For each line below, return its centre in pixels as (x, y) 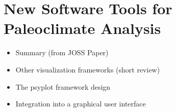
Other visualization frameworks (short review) (88, 69)
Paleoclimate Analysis (82, 28)
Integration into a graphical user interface (81, 104)
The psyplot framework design (63, 86)
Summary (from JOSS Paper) (62, 52)
